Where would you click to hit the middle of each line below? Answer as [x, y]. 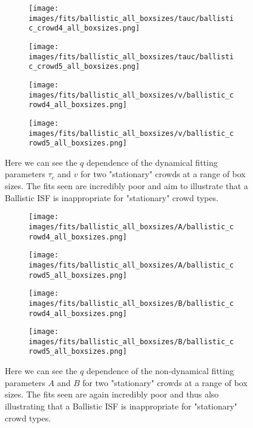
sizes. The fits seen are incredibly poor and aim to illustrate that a [126, 186]
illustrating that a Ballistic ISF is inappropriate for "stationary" [121, 406]
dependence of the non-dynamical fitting [160, 371]
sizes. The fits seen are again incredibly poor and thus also [112, 394]
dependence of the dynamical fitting [152, 162]
